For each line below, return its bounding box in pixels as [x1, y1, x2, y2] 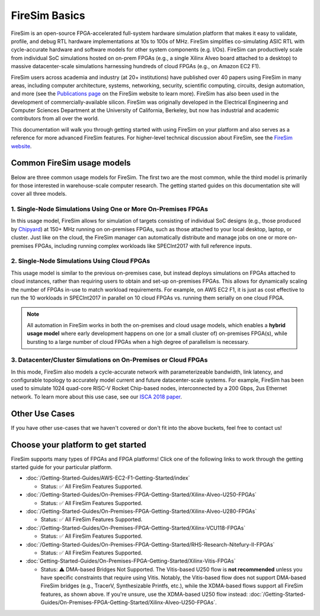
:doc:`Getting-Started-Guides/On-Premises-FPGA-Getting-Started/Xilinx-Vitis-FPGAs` [25, 557, 236, 564]
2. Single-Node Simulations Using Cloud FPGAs [11, 257, 151, 265]
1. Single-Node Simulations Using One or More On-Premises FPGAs [11, 205, 209, 213]
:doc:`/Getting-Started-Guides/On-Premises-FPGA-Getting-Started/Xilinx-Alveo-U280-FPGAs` [25, 508, 257, 515]
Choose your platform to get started [11, 439, 146, 450]
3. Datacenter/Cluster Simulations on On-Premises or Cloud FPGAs [11, 356, 208, 364]
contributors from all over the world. [11, 115, 99, 122]
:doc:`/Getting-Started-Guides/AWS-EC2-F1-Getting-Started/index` [25, 474, 190, 481]
